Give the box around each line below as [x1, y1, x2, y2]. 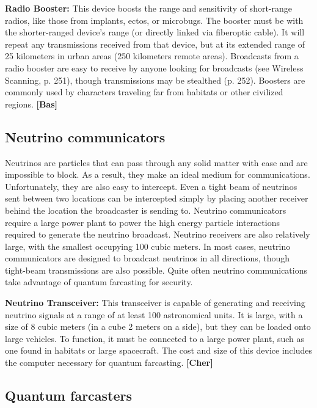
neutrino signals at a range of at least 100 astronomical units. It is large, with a [5, 308, 303, 321]
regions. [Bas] [5, 97, 58, 110]
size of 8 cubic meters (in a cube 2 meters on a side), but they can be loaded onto [5, 320, 311, 333]
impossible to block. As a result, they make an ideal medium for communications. [5, 168, 310, 181]
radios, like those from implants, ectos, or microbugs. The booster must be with [5, 13, 304, 26]
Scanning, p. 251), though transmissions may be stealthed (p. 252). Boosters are [5, 73, 305, 86]
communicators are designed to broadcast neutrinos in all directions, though [5, 252, 290, 264]
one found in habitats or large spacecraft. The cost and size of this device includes [5, 344, 313, 357]
